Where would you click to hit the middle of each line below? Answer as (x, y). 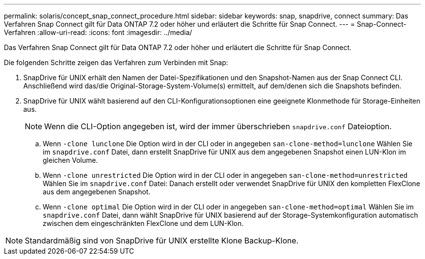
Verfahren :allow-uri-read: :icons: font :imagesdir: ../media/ (98, 32)
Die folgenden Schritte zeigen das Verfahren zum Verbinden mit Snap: (116, 62)
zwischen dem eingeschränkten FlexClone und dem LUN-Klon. (143, 223)
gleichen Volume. (70, 160)
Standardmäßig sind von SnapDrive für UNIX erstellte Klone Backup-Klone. (162, 241)
